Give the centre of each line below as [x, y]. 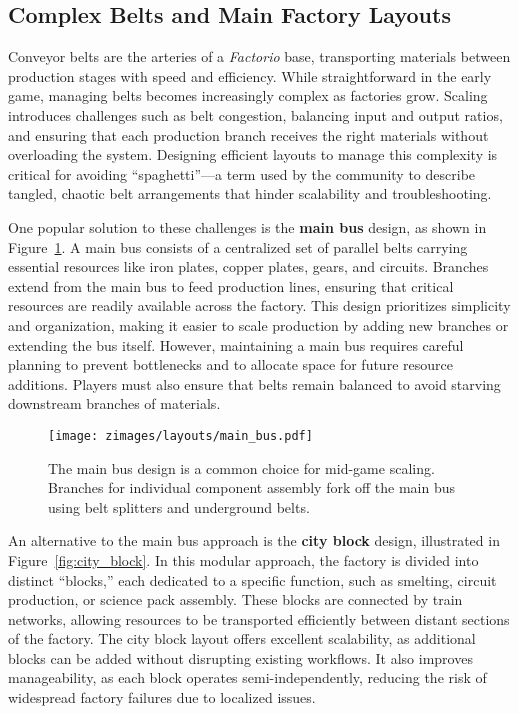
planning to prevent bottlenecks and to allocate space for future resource [230, 364]
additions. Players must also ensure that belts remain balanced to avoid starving [254, 383]
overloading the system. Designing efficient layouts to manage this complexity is [253, 154]
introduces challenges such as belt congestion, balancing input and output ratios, [255, 114]
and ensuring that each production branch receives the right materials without [248, 134]
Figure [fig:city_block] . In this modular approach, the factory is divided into [243, 559]
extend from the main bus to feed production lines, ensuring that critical [231, 285]
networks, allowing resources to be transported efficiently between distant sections [259, 618]
